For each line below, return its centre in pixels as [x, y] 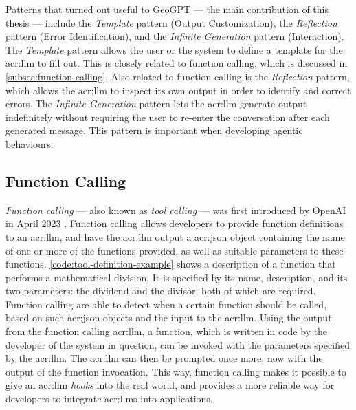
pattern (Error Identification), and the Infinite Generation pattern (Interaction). [175, 36]
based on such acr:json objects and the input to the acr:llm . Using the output [169, 317]
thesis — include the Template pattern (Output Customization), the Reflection [171, 22]
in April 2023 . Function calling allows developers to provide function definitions [175, 223]
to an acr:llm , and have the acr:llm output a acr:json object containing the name [175, 236]
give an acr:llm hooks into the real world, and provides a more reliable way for [170, 385]
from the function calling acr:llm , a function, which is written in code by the [167, 331]
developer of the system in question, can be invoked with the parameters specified [178, 344]
